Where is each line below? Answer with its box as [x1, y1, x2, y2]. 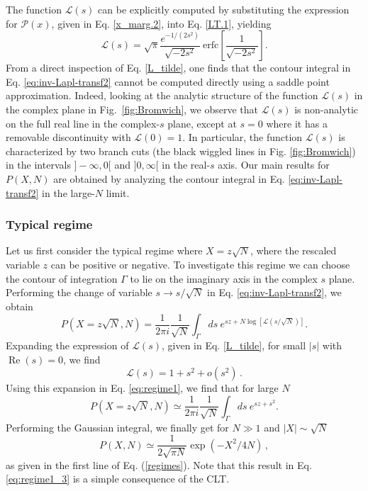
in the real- [162, 157, 211, 172]
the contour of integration [6, 271, 118, 286]
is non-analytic [294, 101, 359, 116]
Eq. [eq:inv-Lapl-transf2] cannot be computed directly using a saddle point [6, 74, 330, 89]
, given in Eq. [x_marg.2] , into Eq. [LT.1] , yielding [51, 16, 272, 30]
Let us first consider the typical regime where [6, 243, 203, 258]
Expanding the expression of [6, 338, 129, 353]
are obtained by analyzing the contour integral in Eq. [53, 171, 285, 186]
